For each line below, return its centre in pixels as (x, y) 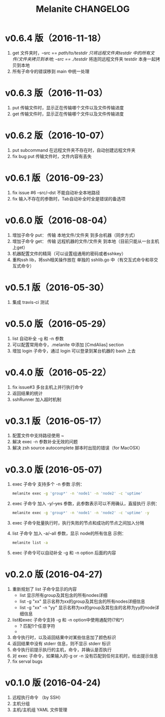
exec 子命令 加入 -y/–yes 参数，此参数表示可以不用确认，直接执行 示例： (86, 504)
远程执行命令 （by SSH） (38, 697)
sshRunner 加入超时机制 (37, 399)
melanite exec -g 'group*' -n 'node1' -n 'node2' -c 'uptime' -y (81, 513)
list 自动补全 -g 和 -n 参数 (38, 338)
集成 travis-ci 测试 (31, 302)
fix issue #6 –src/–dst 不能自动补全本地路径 (56, 193)
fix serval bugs (27, 661)
